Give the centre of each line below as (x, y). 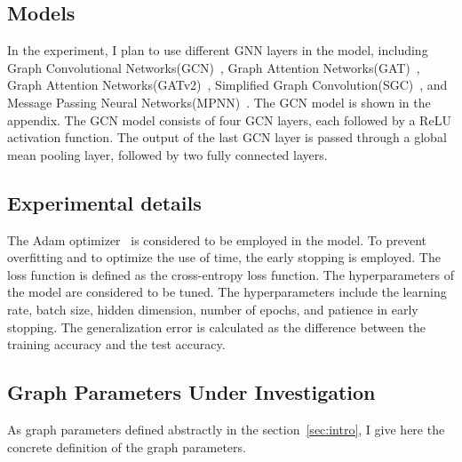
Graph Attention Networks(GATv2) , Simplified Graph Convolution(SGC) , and (227, 85)
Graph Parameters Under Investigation (191, 392)
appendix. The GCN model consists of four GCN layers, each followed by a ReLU (229, 119)
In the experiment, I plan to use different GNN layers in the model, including (218, 50)
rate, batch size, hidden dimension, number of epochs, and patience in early (213, 309)
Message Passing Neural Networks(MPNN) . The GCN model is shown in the (219, 102)
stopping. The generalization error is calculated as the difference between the (216, 327)
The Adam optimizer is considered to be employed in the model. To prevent (217, 239)
